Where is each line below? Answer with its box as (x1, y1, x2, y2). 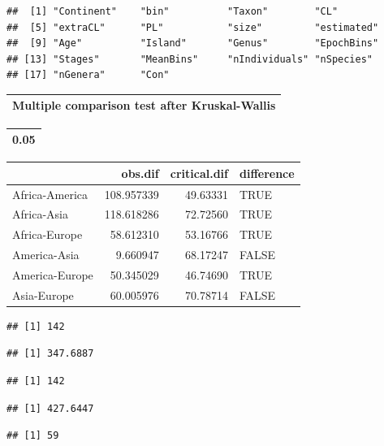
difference (239, 164, 295, 181)
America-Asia (12, 246, 80, 263)
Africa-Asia (12, 206, 68, 223)
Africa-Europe (12, 226, 83, 243)
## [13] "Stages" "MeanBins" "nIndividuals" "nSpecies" (6, 53, 373, 65)
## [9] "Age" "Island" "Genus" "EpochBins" (6, 37, 379, 50)
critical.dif (170, 164, 228, 181)
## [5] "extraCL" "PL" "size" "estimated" (6, 21, 379, 33)
